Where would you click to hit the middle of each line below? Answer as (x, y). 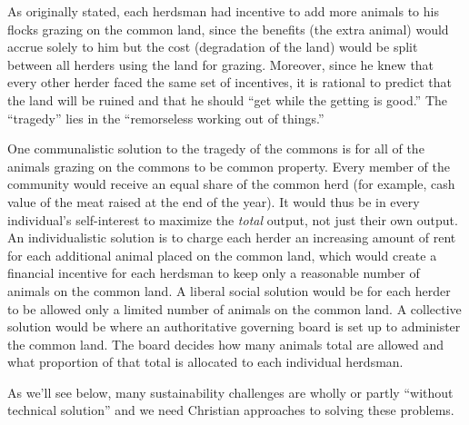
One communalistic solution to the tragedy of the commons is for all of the (216, 148)
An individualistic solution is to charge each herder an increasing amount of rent (232, 237)
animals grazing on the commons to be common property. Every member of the (229, 166)
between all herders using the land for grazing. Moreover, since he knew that (221, 64)
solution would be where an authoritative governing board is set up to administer (234, 326)
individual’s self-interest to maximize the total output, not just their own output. (233, 219)
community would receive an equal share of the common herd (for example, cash (231, 184)
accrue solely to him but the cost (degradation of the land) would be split (213, 47)
